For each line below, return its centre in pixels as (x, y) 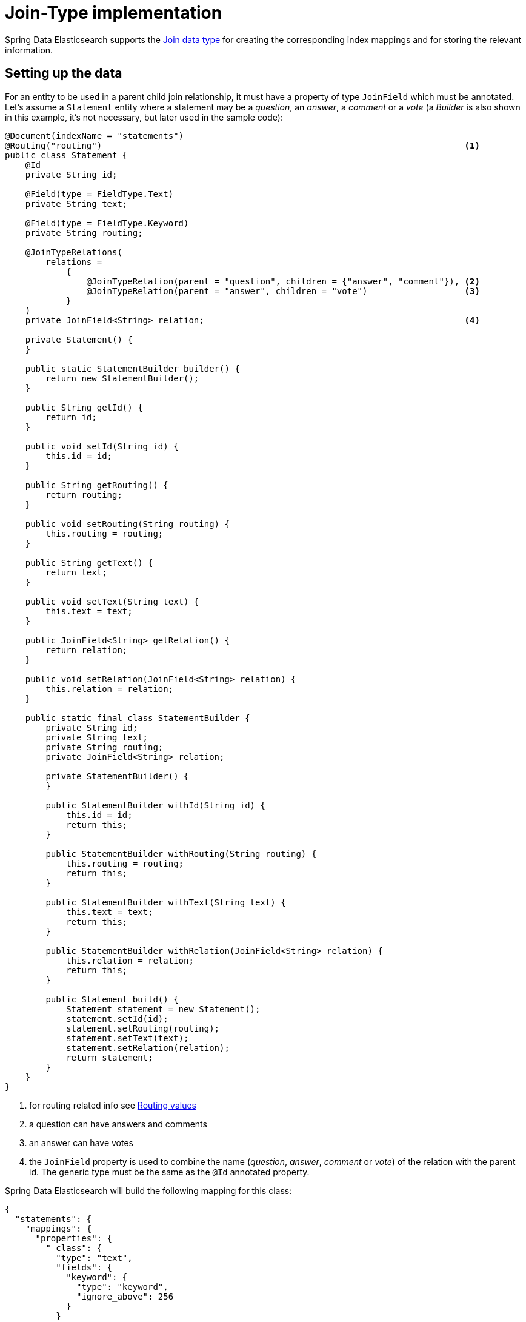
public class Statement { (66, 155)
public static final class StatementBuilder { (138, 718)
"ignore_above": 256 (125, 1296)
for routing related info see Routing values (113, 1105)
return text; (76, 572)
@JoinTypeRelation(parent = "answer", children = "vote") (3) (283, 291)
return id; (71, 417)
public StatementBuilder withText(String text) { (166, 902)
